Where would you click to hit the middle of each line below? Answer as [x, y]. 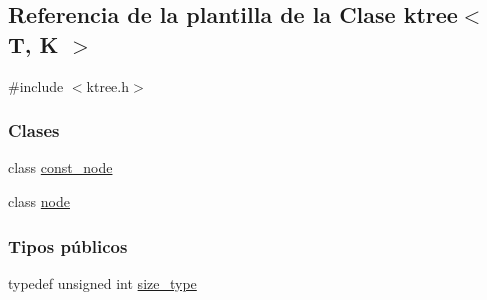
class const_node [60, 167]
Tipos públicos [68, 245]
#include [36, 85]
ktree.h [107, 85]
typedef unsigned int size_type [102, 282]
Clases [34, 130]
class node [39, 201]
